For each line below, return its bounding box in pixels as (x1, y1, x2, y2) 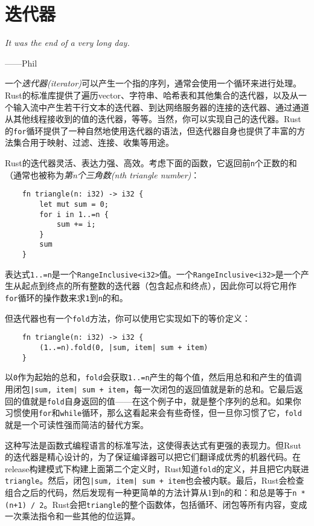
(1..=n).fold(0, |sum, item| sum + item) (39, 343, 208, 352)
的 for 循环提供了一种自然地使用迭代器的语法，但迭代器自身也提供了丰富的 (5, 124, 297, 137)
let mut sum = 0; (39, 200, 109, 209)
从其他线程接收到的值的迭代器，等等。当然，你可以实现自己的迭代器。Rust (5, 112, 301, 125)
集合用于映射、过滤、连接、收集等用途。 (13, 136, 174, 149)
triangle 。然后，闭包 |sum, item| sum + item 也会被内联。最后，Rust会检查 (5, 474, 304, 487)
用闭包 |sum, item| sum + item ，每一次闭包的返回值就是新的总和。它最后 (5, 382, 295, 395)
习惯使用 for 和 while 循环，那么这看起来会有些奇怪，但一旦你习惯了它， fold (5, 406, 302, 419)
